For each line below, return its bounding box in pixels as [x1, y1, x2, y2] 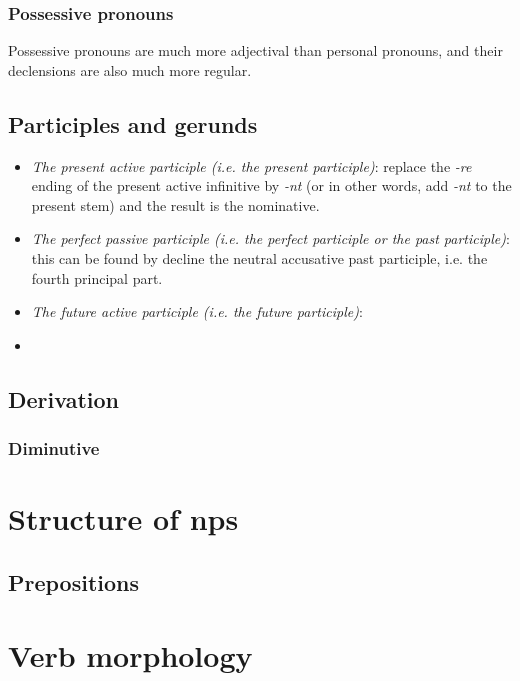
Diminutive [8, 436, 100, 461]
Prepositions [8, 566, 140, 597]
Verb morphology [8, 635, 253, 676]
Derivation [8, 383, 119, 414]
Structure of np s [8, 498, 239, 539]
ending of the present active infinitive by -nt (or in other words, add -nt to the [31, 175, 512, 196]
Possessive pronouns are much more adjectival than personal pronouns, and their [8, 40, 503, 61]
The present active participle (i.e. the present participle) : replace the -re [31, 155, 472, 176]
